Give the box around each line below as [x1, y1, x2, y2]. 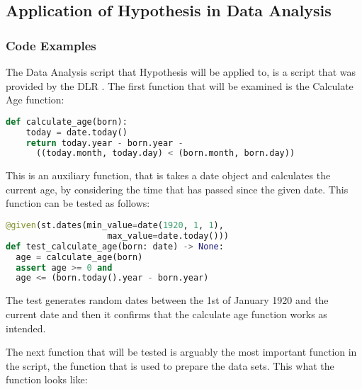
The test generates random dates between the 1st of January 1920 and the [6, 293, 329, 308]
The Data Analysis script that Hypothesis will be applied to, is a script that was [6, 64, 356, 79]
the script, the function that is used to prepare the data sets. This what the [6, 358, 334, 373]
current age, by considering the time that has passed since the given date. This [6, 181, 349, 196]
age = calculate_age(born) [16, 252, 143, 262]
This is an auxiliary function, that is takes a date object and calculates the [6, 168, 331, 183]
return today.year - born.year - [26, 137, 183, 148]
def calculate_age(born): [6, 116, 128, 127]
